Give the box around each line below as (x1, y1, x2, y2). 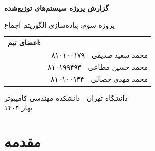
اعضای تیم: (8, 37, 41, 47)
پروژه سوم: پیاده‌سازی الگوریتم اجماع (4, 19, 115, 30)
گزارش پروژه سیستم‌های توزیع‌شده (4, 3, 109, 13)
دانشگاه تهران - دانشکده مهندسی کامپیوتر (4, 92, 128, 103)
